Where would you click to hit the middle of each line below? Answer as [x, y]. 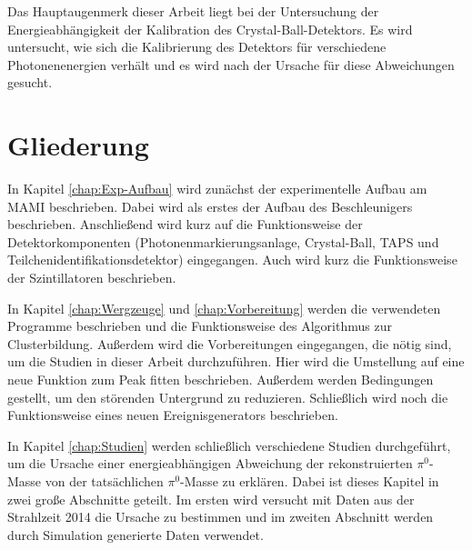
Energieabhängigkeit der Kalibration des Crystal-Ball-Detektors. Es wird [210, 29]
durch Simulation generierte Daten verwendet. [136, 534]
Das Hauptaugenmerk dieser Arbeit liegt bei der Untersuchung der [193, 11]
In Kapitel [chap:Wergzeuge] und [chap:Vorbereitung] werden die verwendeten [224, 308]
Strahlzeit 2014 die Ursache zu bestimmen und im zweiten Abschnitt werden [221, 517]
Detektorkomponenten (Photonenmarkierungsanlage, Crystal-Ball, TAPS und [223, 241]
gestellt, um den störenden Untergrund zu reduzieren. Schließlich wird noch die [228, 397]
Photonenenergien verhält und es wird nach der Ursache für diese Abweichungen [231, 64]
